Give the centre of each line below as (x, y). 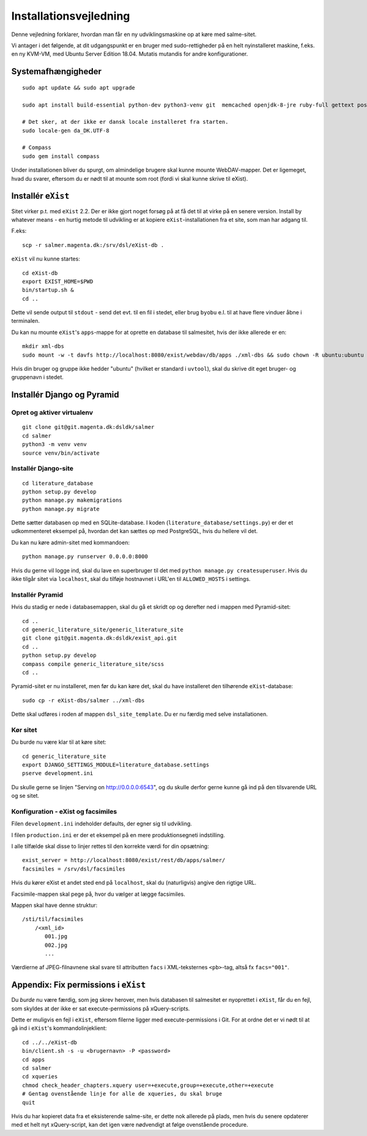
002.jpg (56, 945)
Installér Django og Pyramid (65, 395)
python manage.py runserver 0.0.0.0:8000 (85, 557)
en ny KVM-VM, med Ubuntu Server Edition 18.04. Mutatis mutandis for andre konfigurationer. (130, 54)
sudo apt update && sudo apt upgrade (79, 88)
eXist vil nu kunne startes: (46, 259)
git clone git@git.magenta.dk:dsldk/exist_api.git (100, 638)
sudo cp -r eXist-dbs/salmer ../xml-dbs (83, 700)
